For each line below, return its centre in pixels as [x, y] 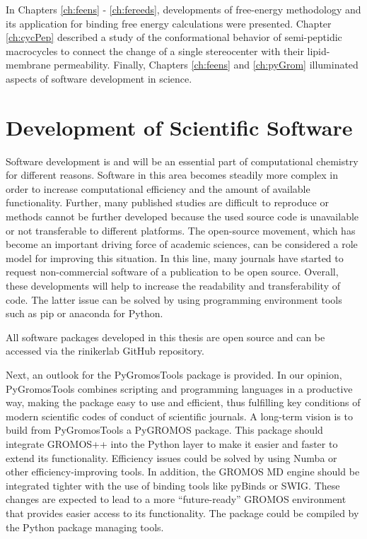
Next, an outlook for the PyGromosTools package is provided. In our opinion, [174, 374]
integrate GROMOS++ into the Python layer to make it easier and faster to [172, 443]
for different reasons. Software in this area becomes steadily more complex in [172, 175]
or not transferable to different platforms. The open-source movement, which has [181, 230]
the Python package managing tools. [85, 527]
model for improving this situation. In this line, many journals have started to [175, 257]
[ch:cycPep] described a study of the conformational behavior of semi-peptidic [174, 37]
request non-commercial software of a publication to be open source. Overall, [172, 272]
